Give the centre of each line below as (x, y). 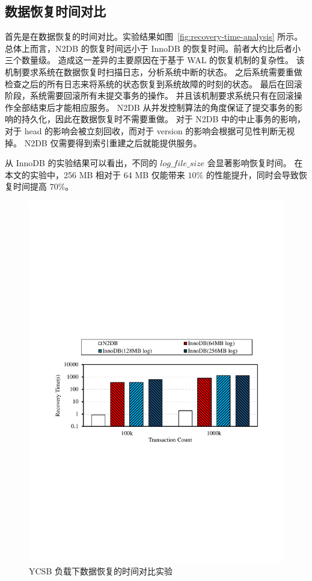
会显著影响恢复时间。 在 (255, 163)
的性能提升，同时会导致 (252, 174)
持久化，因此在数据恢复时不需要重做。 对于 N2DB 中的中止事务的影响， (164, 119)
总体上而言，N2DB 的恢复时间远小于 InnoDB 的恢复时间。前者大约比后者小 (153, 48)
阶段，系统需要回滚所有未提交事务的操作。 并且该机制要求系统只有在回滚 (149, 95)
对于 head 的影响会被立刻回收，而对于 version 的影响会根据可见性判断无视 (150, 130)
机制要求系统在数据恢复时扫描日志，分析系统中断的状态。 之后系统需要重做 (154, 71)
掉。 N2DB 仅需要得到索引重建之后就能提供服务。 (103, 142)
